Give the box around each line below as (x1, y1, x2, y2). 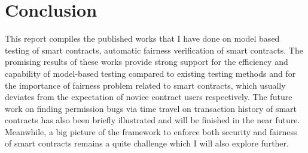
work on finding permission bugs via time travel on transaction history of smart (5, 102, 297, 114)
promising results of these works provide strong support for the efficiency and (5, 55, 288, 68)
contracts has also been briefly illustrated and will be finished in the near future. (5, 114, 300, 126)
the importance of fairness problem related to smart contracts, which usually (5, 79, 286, 91)
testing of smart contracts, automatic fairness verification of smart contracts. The (5, 43, 303, 56)
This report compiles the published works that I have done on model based (5, 32, 280, 45)
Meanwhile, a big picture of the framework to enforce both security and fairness (5, 125, 297, 138)
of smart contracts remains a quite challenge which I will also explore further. (5, 137, 289, 149)
